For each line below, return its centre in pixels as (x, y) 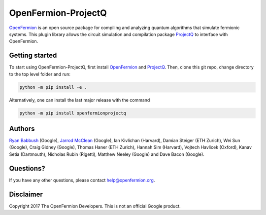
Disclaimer (26, 194)
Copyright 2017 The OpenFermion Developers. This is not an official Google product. (95, 206)
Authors (22, 128)
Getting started (33, 55)
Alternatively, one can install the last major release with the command (80, 100)
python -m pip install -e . (53, 87)
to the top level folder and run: (40, 74)
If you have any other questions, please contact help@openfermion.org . (82, 180)
